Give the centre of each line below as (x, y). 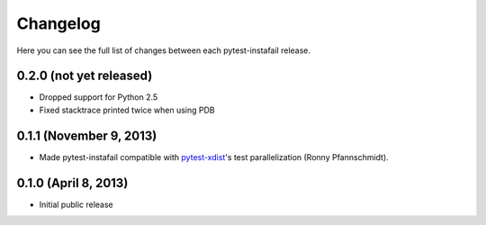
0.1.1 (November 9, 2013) (87, 135)
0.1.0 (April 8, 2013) (72, 183)
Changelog (58, 23)
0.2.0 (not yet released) (85, 76)
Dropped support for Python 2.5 (99, 97)
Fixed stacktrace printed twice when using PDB (127, 110)
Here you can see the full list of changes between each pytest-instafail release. (163, 50)
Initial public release (76, 204)
